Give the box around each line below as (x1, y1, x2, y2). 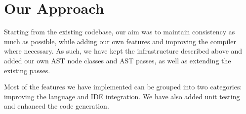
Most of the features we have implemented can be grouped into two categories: (4, 82, 242, 92)
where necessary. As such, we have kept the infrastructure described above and (4, 46, 243, 56)
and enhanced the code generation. (4, 101, 109, 111)
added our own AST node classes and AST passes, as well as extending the (4, 55, 231, 65)
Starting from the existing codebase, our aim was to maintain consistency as (4, 27, 235, 37)
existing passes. (4, 65, 50, 75)
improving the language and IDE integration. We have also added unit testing (4, 91, 240, 101)
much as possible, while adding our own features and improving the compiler (4, 36, 236, 46)
